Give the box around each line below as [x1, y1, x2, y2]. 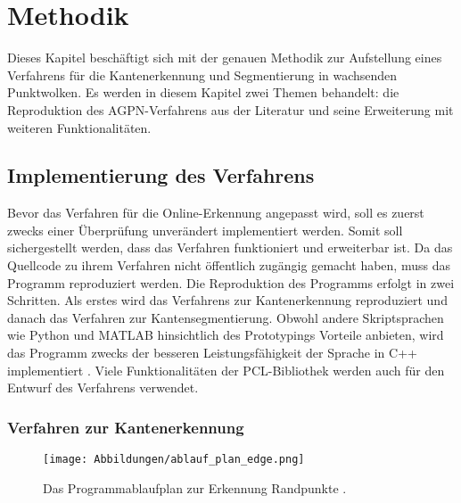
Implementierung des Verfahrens [7, 161, 315, 189]
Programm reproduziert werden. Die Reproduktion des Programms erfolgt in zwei [7, 273, 455, 292]
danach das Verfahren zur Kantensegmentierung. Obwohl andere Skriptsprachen [7, 308, 444, 326]
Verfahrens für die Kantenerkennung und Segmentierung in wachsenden [7, 65, 398, 84]
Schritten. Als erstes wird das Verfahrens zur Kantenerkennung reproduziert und [7, 291, 448, 309]
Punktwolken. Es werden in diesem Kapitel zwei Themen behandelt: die [7, 83, 399, 102]
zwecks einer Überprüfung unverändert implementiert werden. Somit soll [7, 220, 403, 239]
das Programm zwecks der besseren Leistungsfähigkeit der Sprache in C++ [7, 343, 417, 362]
